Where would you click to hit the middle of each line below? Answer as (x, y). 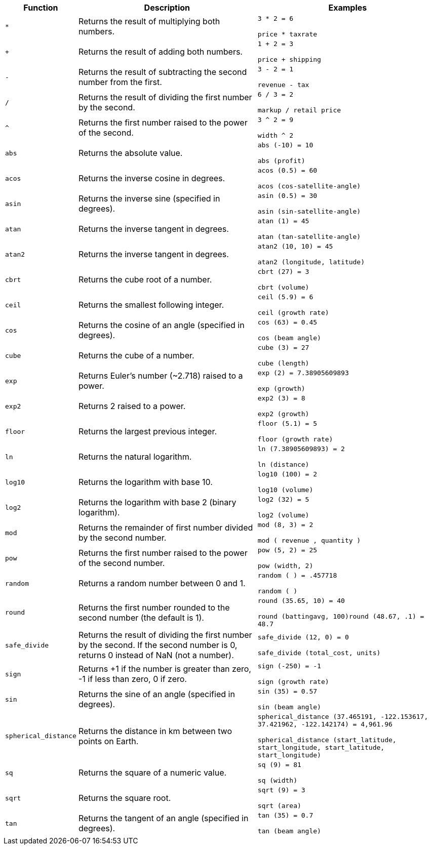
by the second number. (122, 538)
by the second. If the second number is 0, (158, 645)
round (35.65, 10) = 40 (301, 601)
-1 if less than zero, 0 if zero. (132, 679)
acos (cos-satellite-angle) (309, 186)
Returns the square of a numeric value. (152, 773)
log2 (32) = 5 (283, 499)
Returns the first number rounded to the (154, 607)
